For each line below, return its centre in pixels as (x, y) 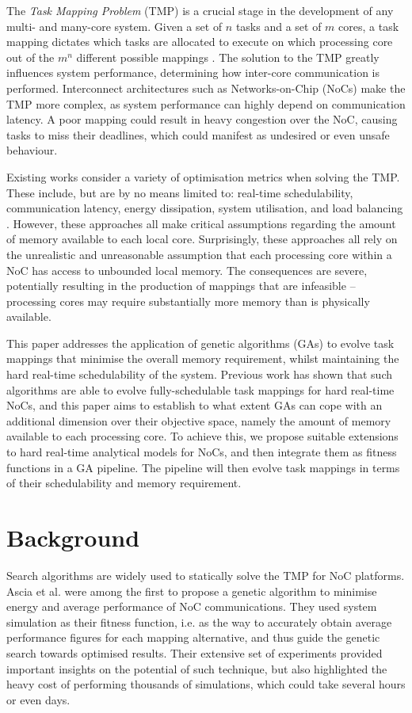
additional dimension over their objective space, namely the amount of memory (199, 420)
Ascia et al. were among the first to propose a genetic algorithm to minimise (192, 591)
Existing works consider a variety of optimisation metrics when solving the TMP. (203, 176)
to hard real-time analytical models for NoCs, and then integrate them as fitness (202, 452)
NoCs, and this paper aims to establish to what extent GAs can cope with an (195, 405)
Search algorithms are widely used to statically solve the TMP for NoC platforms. (206, 575)
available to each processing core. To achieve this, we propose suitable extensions (202, 436)
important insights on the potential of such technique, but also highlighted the (197, 668)
